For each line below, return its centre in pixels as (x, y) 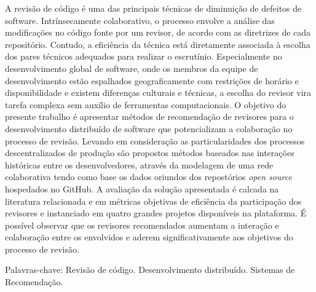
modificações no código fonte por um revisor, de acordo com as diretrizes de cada (158, 32)
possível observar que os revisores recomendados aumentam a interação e (142, 225)
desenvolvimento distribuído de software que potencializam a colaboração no (149, 128)
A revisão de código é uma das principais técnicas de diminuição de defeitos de (153, 8)
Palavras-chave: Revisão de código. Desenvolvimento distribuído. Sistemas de (150, 270)
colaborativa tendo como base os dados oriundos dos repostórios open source (148, 177)
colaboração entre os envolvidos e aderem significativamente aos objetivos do (149, 237)
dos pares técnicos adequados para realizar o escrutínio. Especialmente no (144, 56)
